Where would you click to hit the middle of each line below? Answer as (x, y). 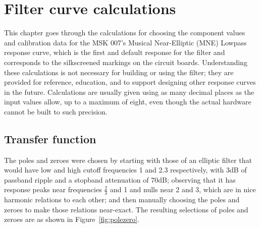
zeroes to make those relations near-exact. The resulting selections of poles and (126, 209)
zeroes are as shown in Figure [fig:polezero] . (72, 219)
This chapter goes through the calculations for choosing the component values (125, 33)
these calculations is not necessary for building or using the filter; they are (119, 72)
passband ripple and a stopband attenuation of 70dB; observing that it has (120, 179)
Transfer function (50, 138)
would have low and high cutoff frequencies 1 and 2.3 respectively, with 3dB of (125, 170)
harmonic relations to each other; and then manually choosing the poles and (122, 199)
